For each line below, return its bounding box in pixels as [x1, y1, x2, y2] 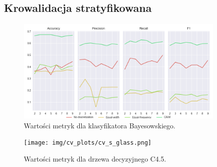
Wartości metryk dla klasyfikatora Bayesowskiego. [24, 120, 175, 130]
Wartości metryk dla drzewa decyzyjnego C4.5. [24, 153, 166, 164]
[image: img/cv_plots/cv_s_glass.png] [24, 139, 152, 147]
